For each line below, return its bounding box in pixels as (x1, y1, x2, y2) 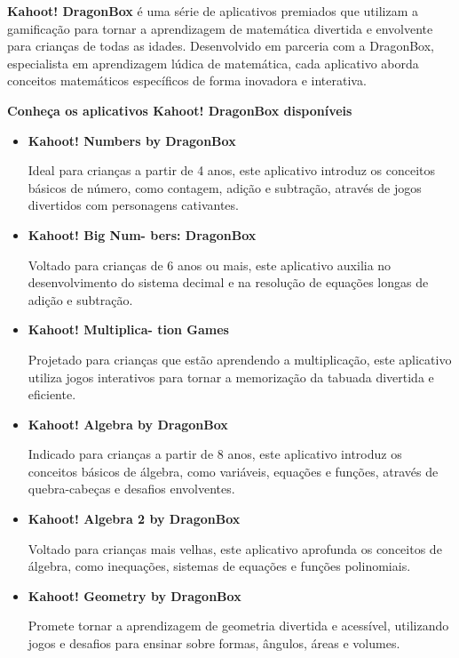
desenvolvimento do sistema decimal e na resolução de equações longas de (28, 273, 429, 292)
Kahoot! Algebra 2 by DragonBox (28, 510, 241, 528)
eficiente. (28, 385, 76, 404)
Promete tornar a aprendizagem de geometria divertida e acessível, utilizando (28, 616, 449, 635)
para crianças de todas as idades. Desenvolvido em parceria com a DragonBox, (7, 36, 435, 55)
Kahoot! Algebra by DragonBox (28, 414, 228, 433)
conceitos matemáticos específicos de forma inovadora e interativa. (7, 71, 367, 90)
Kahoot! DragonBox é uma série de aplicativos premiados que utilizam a (7, 2, 418, 20)
